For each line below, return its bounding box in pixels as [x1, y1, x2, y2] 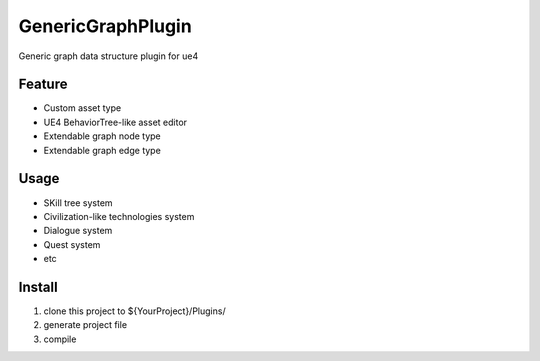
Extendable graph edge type [43, 144, 162, 156]
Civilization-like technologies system [43, 210, 195, 222]
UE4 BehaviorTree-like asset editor [43, 116, 188, 128]
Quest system [43, 238, 101, 250]
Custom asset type [43, 102, 122, 114]
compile [43, 333, 77, 345]
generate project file [43, 319, 128, 331]
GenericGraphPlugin [18, 15, 192, 37]
